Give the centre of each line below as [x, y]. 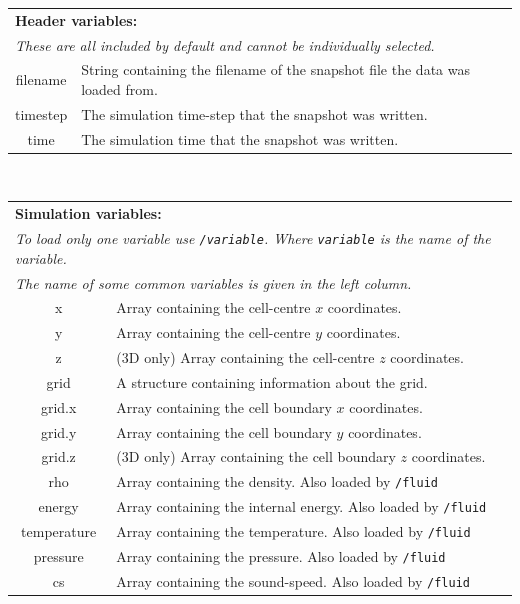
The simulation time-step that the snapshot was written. [254, 113]
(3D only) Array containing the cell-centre [245, 357]
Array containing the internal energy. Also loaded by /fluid [301, 506]
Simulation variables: [88, 213]
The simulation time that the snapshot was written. [240, 138]
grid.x [58, 406]
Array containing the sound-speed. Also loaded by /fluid [293, 580]
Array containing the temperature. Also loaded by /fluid [293, 531]
